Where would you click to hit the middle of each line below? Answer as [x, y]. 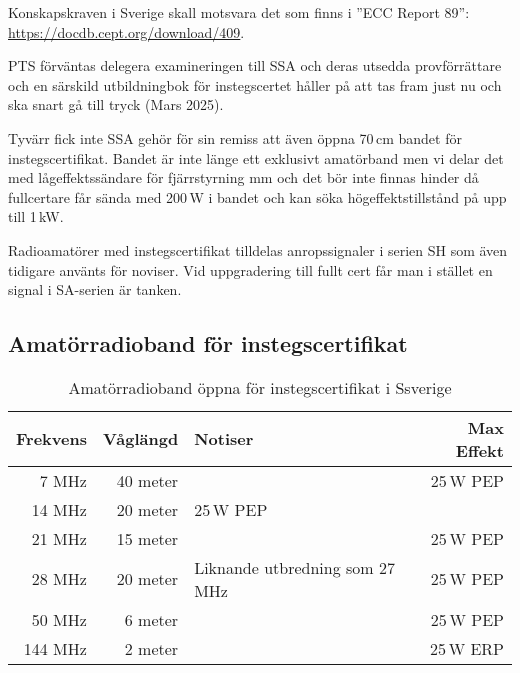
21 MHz [59, 538]
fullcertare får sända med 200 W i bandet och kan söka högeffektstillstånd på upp [257, 196]
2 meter [151, 648]
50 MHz [59, 619]
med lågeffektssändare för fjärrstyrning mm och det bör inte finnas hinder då [243, 177]
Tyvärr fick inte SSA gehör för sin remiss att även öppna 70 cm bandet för [235, 137]
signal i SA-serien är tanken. [95, 289]
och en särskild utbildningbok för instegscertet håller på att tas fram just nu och [255, 84]
